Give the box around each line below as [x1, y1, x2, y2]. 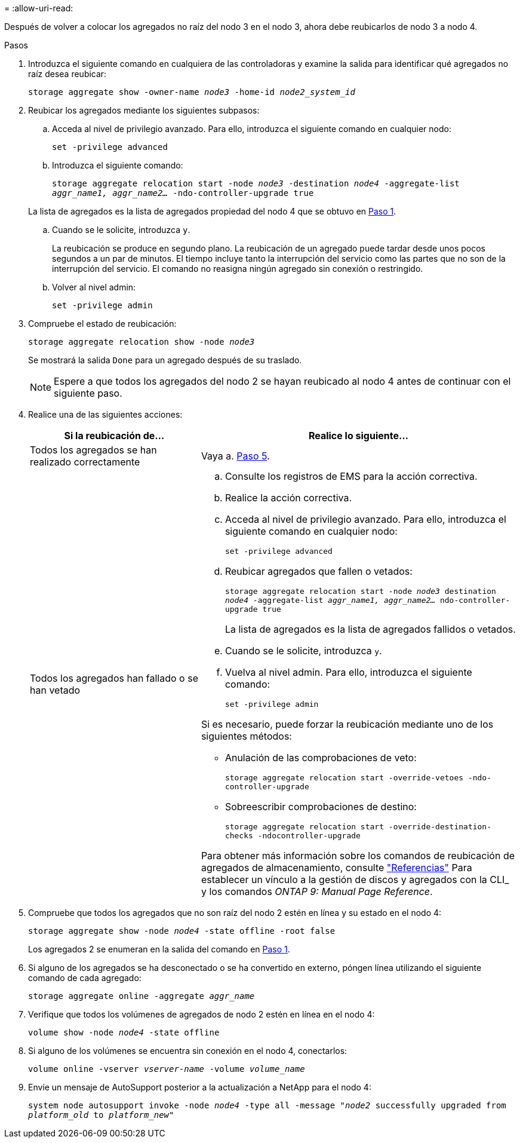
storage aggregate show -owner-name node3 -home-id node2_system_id [28, 87, 355, 97]
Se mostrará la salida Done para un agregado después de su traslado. [28, 355, 302, 365]
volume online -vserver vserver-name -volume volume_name [28, 1064, 305, 1074]
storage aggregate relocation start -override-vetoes [224, 773, 464, 782]
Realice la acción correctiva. [224, 492, 352, 504]
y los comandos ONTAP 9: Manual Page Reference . [201, 885, 433, 897]
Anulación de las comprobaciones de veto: [224, 752, 417, 764]
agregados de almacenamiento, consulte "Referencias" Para [201, 862, 472, 874]
